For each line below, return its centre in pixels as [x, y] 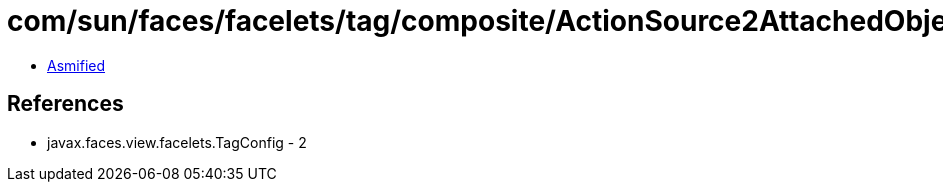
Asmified [76, 65]
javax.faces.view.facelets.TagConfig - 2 [177, 142]
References [65, 104]
